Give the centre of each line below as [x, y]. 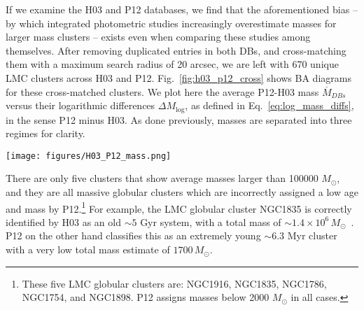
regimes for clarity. [45, 133]
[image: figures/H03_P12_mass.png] [89, 156]
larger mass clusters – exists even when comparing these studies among [158, 37]
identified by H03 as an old [63, 221]
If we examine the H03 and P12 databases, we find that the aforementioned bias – [182, 9]
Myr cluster [312, 235]
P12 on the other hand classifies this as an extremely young [133, 235]
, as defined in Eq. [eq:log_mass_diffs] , [269, 105]
